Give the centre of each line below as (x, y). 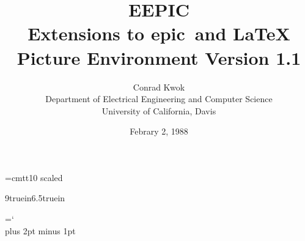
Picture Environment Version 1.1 (159, 57)
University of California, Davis (159, 110)
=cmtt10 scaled (34, 177)
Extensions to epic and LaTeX (159, 33)
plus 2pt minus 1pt (40, 230)
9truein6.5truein (35, 198)
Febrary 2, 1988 (159, 131)
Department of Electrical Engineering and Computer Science (159, 99)
